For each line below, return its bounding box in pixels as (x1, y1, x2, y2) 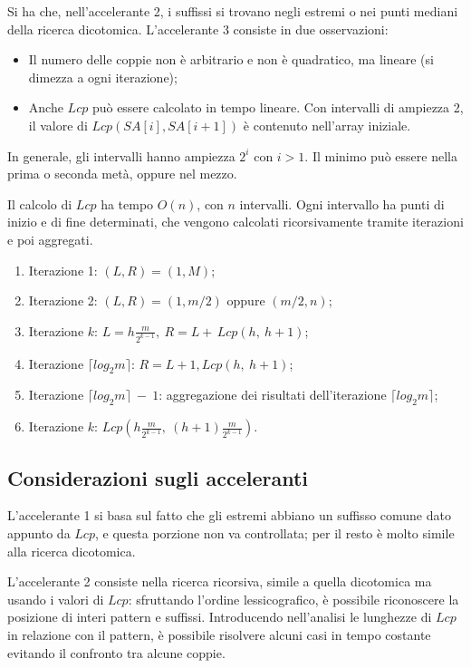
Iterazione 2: (28, 291, 98, 310)
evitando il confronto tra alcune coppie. (7, 643, 226, 662)
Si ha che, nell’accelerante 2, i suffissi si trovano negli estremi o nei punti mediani (7, 2, 458, 20)
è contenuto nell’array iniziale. (243, 115, 411, 134)
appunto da (7, 523, 71, 542)
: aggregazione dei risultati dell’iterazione (159, 385, 387, 404)
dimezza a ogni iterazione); (28, 67, 178, 86)
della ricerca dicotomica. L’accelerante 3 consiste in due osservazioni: (7, 19, 389, 38)
